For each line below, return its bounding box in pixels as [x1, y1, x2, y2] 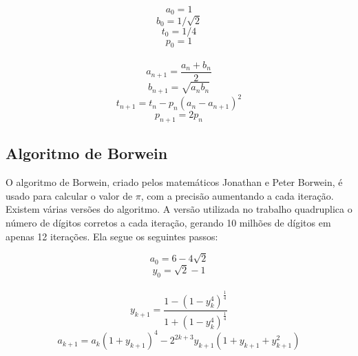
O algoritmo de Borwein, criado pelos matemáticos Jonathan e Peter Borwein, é [6, 175, 343, 189]
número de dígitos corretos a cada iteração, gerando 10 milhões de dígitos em [6, 215, 331, 229]
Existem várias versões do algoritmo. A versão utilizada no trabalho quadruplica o [6, 202, 352, 216]
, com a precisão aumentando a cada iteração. [140, 188, 334, 202]
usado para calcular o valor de [6, 188, 133, 202]
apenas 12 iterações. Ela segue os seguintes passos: [6, 229, 218, 243]
